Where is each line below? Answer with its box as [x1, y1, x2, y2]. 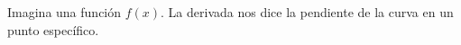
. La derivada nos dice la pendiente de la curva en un [161, 3, 454, 21]
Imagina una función [7, 3, 122, 21]
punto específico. [7, 20, 99, 39]
